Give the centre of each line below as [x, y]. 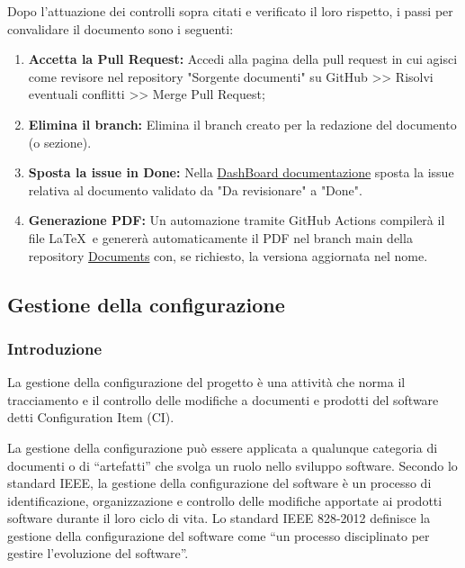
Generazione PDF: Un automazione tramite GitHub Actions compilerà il [237, 220]
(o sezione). [60, 142]
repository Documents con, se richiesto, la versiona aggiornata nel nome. [228, 255]
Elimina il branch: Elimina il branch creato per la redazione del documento [242, 124]
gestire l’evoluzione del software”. [98, 553]
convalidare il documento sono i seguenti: [121, 28]
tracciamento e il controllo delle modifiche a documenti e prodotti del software [223, 399]
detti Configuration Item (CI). [91, 417]
